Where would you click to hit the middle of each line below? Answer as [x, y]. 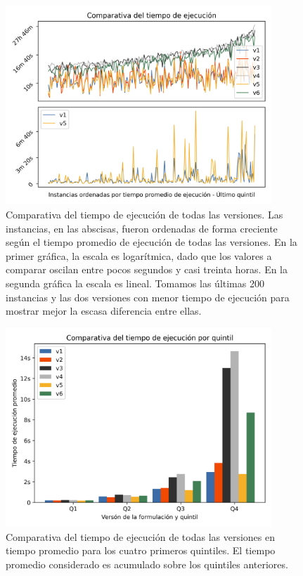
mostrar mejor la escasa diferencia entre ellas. [104, 311]
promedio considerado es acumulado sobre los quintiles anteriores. [147, 564]
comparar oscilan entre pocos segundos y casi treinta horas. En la [147, 269]
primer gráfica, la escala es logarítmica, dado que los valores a [139, 255]
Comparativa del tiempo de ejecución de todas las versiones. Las [144, 215]
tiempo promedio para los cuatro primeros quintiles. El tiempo [141, 550]
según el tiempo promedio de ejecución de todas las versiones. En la [151, 242]
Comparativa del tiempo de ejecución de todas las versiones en [141, 536]
